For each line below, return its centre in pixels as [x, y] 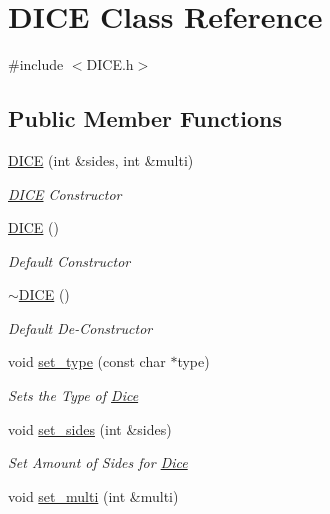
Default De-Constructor [80, 327]
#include [36, 64]
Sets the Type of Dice [73, 395]
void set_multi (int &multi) [93, 495]
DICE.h [110, 64]
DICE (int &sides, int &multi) [101, 159]
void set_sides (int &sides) [90, 428]
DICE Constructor [65, 193]
